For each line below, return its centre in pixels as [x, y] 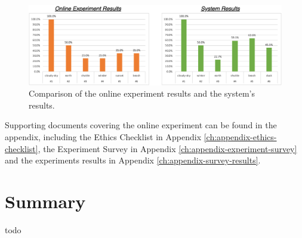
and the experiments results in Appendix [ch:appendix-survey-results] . [133, 160]
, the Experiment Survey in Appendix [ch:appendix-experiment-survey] [167, 148]
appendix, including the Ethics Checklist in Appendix [103, 136]
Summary [45, 201]
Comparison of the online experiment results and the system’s [142, 93]
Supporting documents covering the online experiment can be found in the [141, 125]
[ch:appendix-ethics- [240, 136]
